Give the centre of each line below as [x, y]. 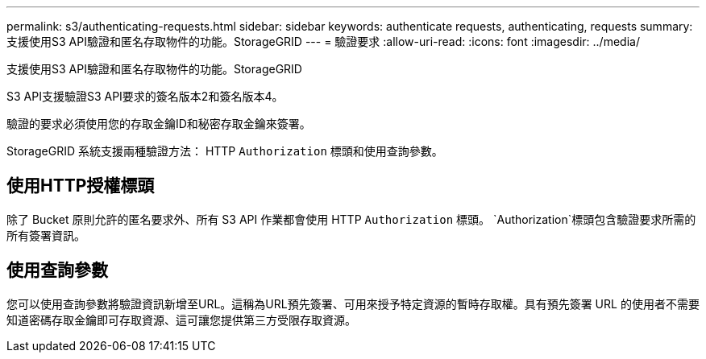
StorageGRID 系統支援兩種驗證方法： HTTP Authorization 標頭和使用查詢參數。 [225, 151]
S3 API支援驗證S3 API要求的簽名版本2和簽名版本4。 [145, 96]
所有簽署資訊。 [46, 235]
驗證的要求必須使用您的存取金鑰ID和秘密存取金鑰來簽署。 [159, 124]
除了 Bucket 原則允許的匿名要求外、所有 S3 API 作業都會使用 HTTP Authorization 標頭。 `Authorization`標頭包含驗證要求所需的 [351, 219]
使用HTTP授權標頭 [81, 186]
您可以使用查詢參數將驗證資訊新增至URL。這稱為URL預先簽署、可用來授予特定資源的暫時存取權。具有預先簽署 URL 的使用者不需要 [353, 303]
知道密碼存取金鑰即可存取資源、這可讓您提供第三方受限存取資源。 [181, 320]
